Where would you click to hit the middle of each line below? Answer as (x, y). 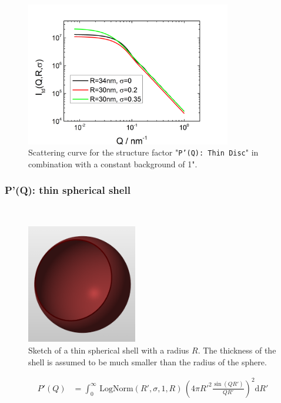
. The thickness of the (237, 350)
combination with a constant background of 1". (113, 163)
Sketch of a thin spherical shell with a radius (109, 350)
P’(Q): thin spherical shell (68, 190)
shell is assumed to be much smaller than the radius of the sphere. (148, 361)
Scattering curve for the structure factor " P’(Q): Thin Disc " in (143, 152)
